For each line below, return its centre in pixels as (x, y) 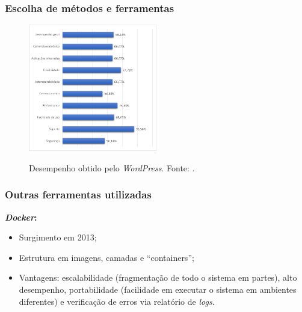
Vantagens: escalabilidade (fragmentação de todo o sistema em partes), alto (158, 277)
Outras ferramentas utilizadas (78, 194)
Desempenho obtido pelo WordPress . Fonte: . (112, 167)
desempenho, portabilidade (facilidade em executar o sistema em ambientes (158, 289)
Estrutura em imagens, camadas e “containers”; (106, 257)
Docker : (21, 217)
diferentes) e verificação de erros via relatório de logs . (117, 301)
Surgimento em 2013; (58, 237)
